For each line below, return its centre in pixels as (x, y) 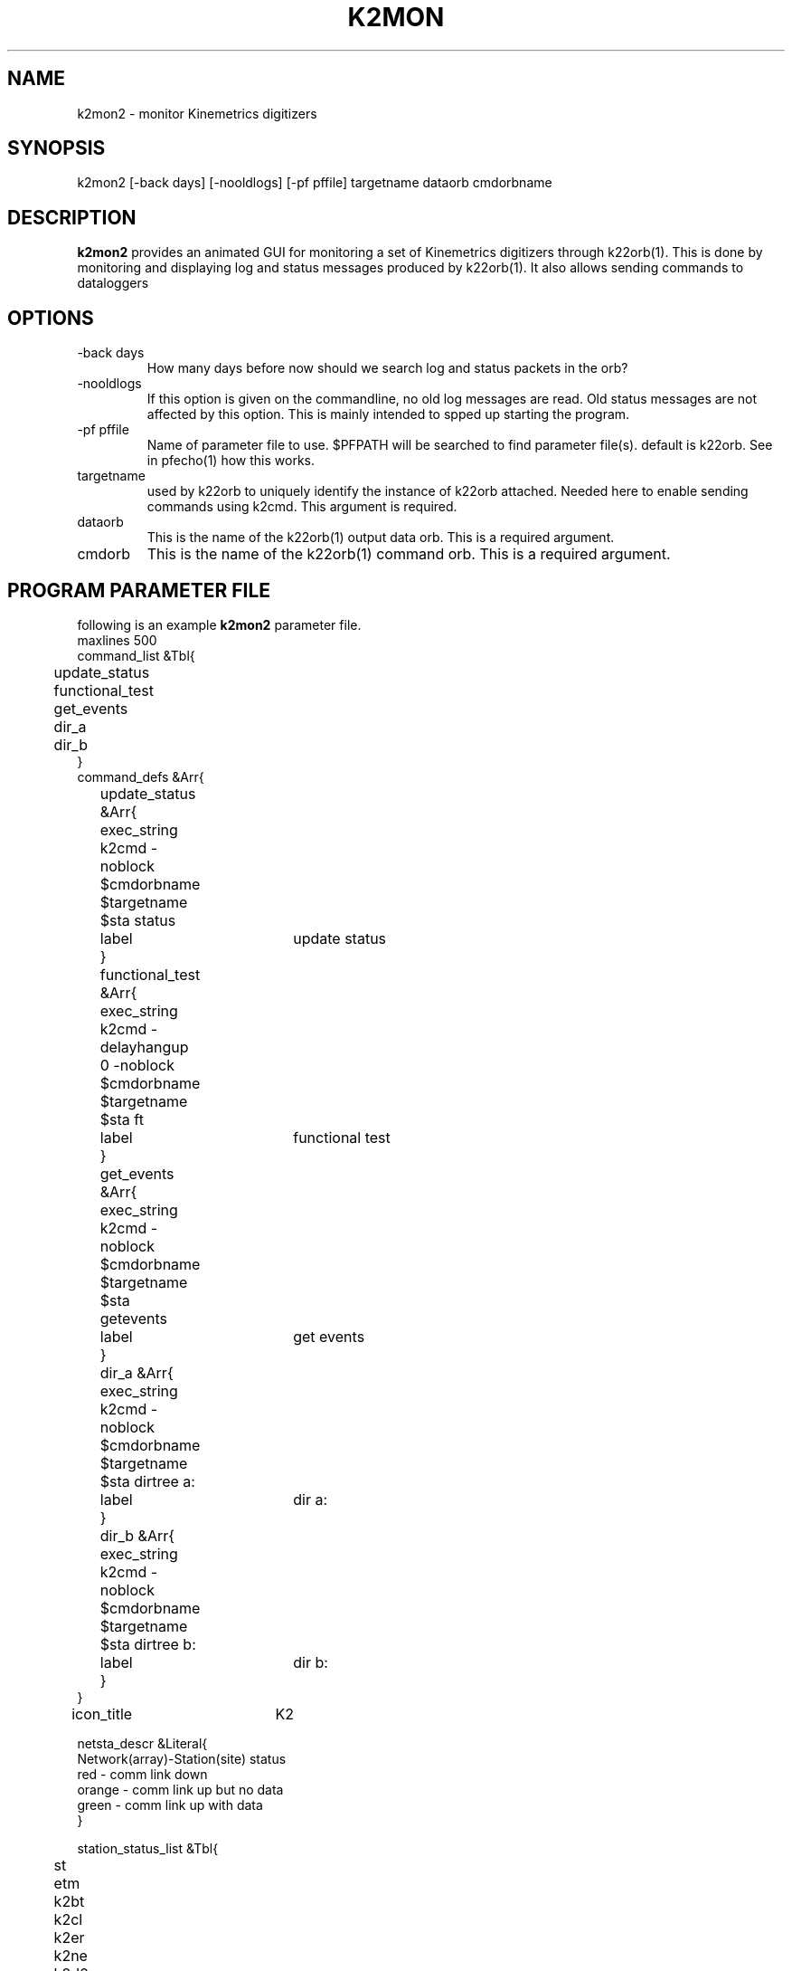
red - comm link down (142, 1774)
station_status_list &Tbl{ (148, 1848)
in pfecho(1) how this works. (231, 461)
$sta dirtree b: (148, 1644)
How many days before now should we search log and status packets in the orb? (387, 368)
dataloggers (113, 283)
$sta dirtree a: (147, 1481)
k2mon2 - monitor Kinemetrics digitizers (197, 113)
